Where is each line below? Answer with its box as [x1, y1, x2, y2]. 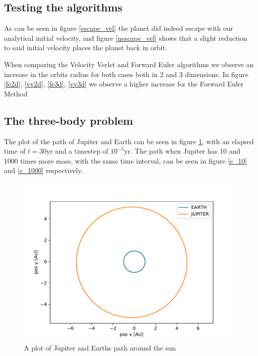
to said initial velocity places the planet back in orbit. [4, 42, 167, 53]
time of [4, 146, 26, 156]
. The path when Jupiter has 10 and [130, 146, 241, 156]
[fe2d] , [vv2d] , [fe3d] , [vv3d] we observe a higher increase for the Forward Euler [4, 79, 244, 89]
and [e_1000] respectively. [4, 165, 83, 176]
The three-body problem [4, 112, 133, 128]
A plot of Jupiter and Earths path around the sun [24, 342, 176, 353]
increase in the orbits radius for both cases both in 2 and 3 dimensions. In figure [4, 69, 249, 79]
